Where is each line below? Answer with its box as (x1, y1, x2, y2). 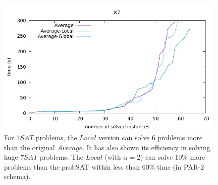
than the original (4, 142, 55, 152)
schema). (4, 171, 31, 182)
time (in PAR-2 (157, 161, 204, 172)
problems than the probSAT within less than (4, 161, 140, 172)
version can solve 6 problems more (98, 132, 203, 142)
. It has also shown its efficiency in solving (82, 142, 210, 152)
